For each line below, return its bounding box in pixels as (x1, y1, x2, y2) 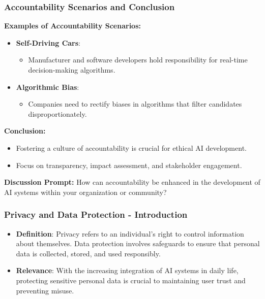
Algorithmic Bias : (16, 81, 79, 92)
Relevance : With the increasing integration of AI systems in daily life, (16, 265, 239, 276)
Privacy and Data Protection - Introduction (4, 208, 188, 221)
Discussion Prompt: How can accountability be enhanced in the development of (4, 177, 260, 187)
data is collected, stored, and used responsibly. (16, 248, 161, 258)
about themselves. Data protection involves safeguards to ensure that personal (16, 238, 260, 249)
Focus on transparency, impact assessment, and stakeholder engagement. (16, 159, 242, 170)
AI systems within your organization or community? (4, 186, 167, 197)
